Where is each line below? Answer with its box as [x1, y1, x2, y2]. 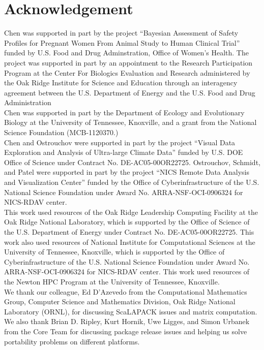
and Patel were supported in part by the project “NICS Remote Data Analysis [4, 167, 250, 177]
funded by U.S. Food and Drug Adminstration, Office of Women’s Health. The [4, 47, 249, 58]
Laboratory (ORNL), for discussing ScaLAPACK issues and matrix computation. [4, 306, 257, 316]
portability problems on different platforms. [4, 336, 140, 346]
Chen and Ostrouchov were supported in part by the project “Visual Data [4, 137, 236, 147]
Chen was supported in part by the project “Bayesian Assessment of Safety [4, 27, 239, 38]
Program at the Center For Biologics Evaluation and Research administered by [4, 67, 250, 78]
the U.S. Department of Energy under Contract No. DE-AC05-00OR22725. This [4, 227, 254, 237]
